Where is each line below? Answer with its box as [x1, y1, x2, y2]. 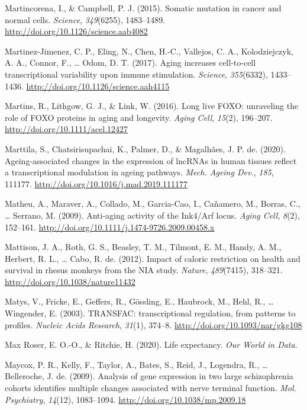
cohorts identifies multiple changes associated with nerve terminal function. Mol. [5, 382, 296, 394]
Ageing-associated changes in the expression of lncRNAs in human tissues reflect [5, 154, 297, 166]
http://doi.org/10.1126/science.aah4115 [26, 79, 170, 92]
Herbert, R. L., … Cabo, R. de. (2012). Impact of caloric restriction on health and [5, 252, 300, 264]
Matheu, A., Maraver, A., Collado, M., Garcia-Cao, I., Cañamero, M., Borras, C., [5, 197, 300, 210]
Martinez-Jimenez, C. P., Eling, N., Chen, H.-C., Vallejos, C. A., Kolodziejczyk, [5, 44, 293, 57]
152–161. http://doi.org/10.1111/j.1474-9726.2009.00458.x [5, 220, 215, 233]
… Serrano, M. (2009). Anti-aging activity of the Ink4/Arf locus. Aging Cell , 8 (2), [5, 209, 300, 221]
